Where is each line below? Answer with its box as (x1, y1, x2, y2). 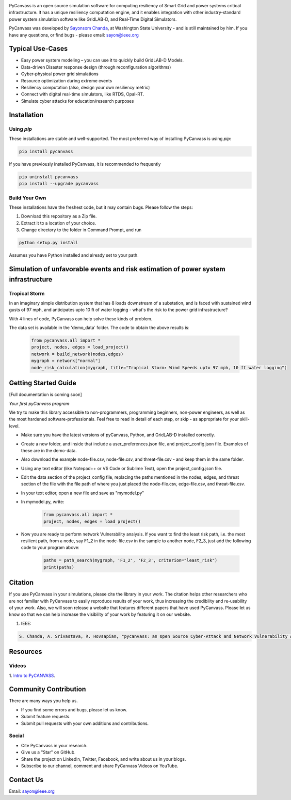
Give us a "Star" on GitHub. (21, 749, 76, 755)
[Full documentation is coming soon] (9, 392, 82, 397)
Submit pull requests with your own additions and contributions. (21, 720, 149, 726)
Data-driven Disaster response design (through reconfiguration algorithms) (21, 64, 171, 70)
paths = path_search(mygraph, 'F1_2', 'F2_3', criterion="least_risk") (43, 558, 218, 563)
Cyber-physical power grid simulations (21, 71, 99, 77)
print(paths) (43, 565, 75, 570)
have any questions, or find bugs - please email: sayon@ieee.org (9, 32, 139, 38)
